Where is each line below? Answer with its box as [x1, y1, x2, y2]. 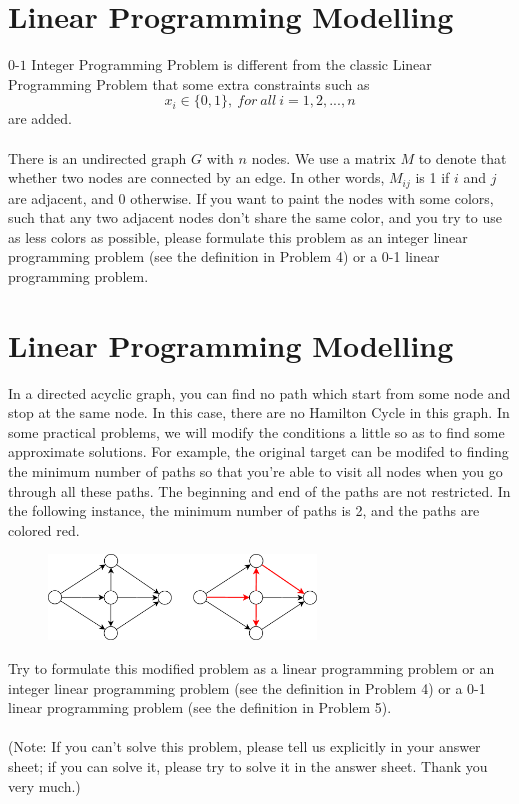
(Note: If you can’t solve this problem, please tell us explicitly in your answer [8, 736, 481, 757]
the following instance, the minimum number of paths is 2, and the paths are [8, 500, 480, 521]
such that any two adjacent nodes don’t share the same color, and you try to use [8, 207, 502, 228]
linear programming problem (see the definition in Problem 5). [8, 697, 392, 718]
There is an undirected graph [8, 147, 187, 168]
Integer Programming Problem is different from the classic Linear [31, 54, 432, 75]
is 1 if [415, 167, 450, 188]
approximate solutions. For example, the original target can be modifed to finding [8, 441, 509, 462]
